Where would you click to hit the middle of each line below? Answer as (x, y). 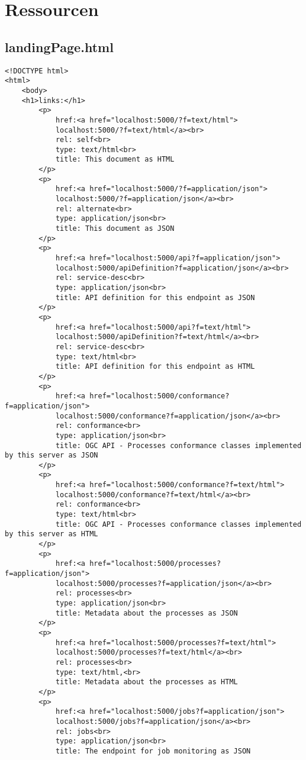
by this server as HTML (51, 534)
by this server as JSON (51, 455)
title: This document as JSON (115, 229)
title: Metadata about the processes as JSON (146, 613)
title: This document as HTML (115, 160)
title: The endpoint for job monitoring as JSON (153, 751)
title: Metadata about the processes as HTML (146, 682)
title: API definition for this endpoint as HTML (155, 367)
